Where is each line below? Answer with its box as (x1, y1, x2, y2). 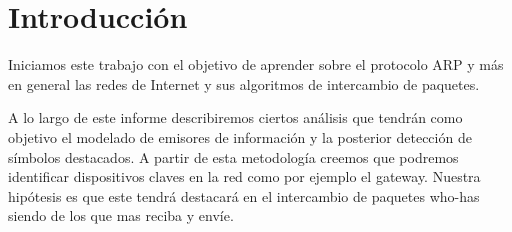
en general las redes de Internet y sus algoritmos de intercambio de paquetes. (8, 73, 480, 94)
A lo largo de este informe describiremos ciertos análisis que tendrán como (8, 107, 463, 128)
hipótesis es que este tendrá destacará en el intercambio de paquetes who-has (8, 185, 480, 206)
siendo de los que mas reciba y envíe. (8, 205, 234, 226)
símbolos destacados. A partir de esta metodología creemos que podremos (8, 146, 459, 167)
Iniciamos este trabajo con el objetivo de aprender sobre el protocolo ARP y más (8, 54, 504, 75)
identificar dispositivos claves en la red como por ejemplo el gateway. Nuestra (8, 166, 481, 187)
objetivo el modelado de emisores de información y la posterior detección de (8, 126, 472, 147)
